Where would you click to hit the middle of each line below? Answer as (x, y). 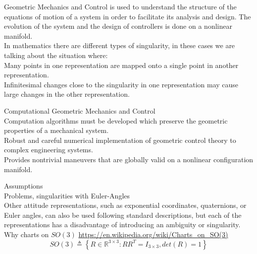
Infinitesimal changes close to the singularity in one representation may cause (121, 84)
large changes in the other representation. (67, 94)
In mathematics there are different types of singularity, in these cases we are (120, 45)
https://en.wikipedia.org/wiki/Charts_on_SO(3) (153, 234)
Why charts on (26, 234)
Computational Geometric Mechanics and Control (80, 110)
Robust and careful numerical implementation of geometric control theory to (120, 140)
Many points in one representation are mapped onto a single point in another (121, 65)
